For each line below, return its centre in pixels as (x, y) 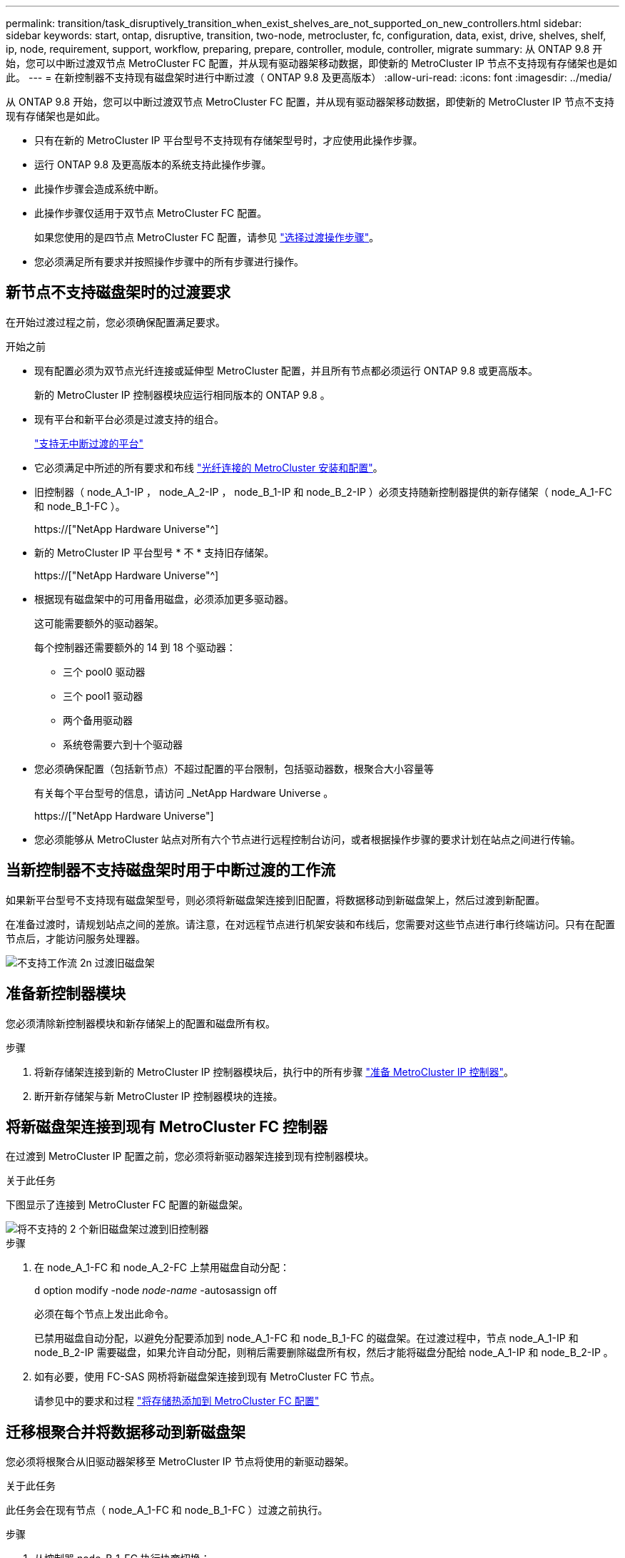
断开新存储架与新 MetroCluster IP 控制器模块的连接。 (159, 1096)
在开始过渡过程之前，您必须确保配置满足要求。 (116, 322)
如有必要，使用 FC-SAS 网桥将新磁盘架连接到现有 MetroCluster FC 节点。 (207, 1377)
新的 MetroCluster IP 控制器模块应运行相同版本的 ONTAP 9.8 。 (182, 394)
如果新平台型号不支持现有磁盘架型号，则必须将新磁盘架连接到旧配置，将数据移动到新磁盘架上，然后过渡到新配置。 (275, 900)
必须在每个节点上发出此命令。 (104, 1314)
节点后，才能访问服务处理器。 (76, 938)
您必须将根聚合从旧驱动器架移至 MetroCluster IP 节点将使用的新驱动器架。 (180, 1462)
